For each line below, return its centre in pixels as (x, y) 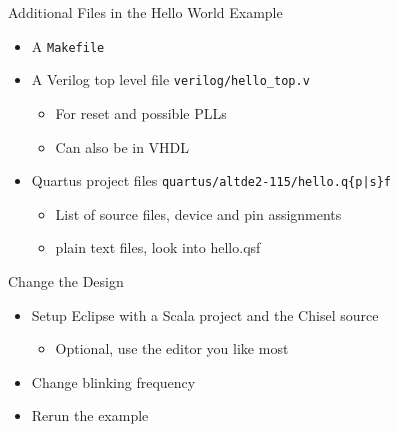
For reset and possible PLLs (141, 112)
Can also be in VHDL (122, 146)
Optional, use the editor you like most (172, 348)
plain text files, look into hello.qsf (158, 247)
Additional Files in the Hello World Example (145, 12)
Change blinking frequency (113, 381)
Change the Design (66, 280)
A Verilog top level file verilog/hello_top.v (170, 79)
